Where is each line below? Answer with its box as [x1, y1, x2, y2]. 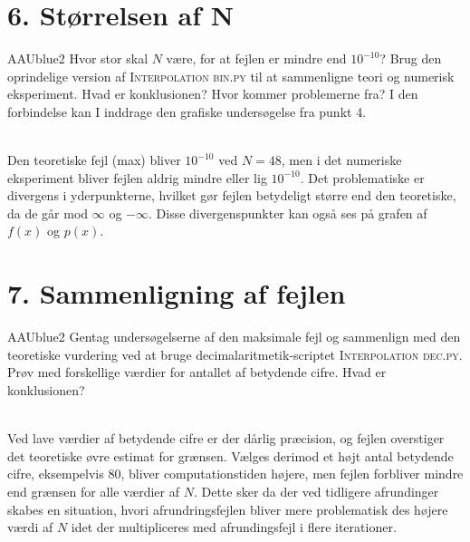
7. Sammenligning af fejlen [7, 275, 346, 312]
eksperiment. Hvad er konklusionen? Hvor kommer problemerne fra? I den [7, 84, 418, 103]
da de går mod [7, 203, 89, 222]
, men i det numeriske [281, 150, 402, 169]
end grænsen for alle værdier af [7, 481, 180, 500]
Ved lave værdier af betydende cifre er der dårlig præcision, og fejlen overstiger [7, 429, 445, 448]
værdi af [7, 518, 53, 537]
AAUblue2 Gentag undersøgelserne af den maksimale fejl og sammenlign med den [7, 327, 461, 346]
